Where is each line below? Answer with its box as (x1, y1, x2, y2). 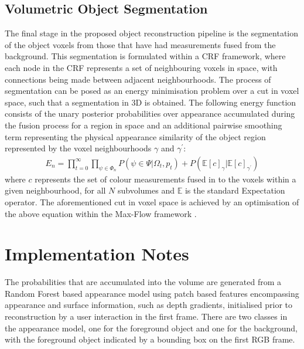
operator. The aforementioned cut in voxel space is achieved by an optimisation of (5, 195, 299, 208)
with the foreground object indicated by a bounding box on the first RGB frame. (5, 333, 295, 345)
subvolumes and (117, 184, 175, 196)
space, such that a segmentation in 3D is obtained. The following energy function (5, 96, 296, 108)
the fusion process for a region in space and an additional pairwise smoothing (5, 118, 282, 131)
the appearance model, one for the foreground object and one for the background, (5, 321, 298, 334)
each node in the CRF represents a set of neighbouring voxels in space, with (5, 61, 278, 73)
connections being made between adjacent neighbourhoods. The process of (5, 73, 271, 85)
